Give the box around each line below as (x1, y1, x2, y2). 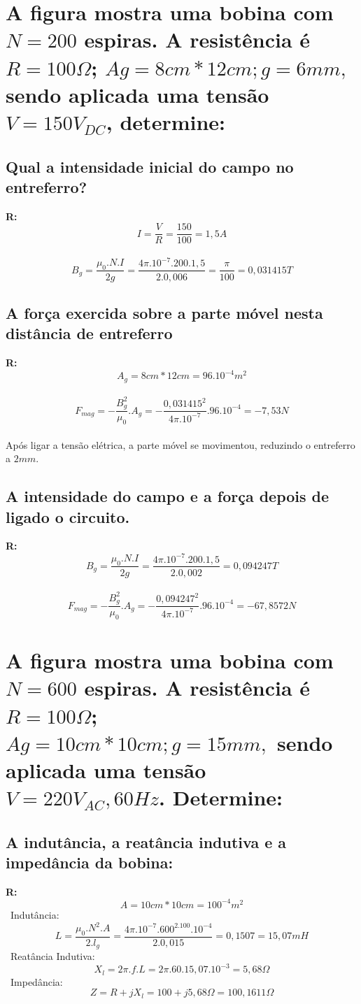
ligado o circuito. (6, 505, 130, 527)
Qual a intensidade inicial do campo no (6, 155, 294, 177)
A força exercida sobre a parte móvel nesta (6, 301, 323, 323)
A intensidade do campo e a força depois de (6, 485, 330, 507)
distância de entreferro (6, 322, 173, 344)
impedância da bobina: (6, 852, 174, 873)
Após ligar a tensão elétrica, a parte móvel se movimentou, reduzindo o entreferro (6, 437, 355, 452)
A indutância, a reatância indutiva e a (6, 831, 287, 852)
